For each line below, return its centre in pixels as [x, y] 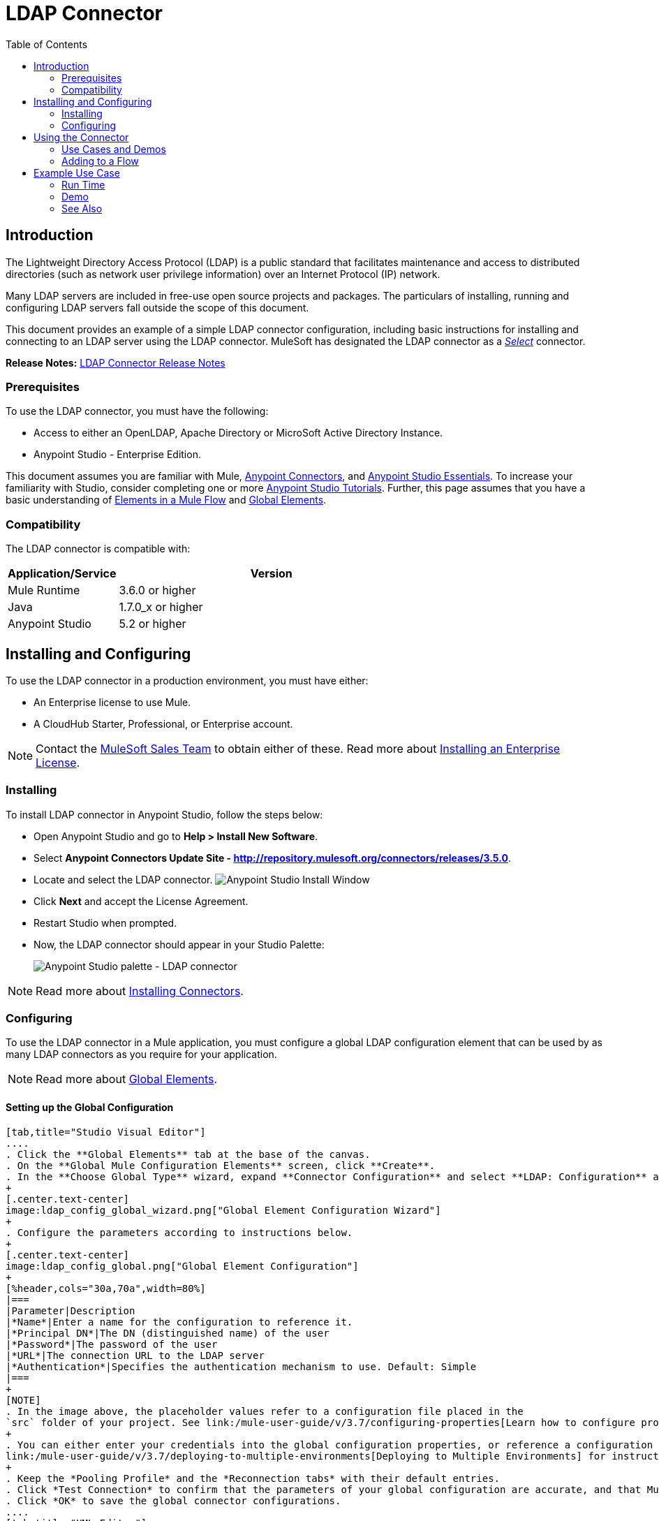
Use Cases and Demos [114, 149]
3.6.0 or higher [157, 590]
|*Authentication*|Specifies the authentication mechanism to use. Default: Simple [241, 1366]
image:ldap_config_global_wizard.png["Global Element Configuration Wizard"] [223, 1210]
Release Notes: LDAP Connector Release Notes [116, 362]
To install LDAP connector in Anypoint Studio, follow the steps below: [164, 814]
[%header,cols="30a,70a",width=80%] [106, 1288]
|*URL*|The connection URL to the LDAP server [135, 1355]
